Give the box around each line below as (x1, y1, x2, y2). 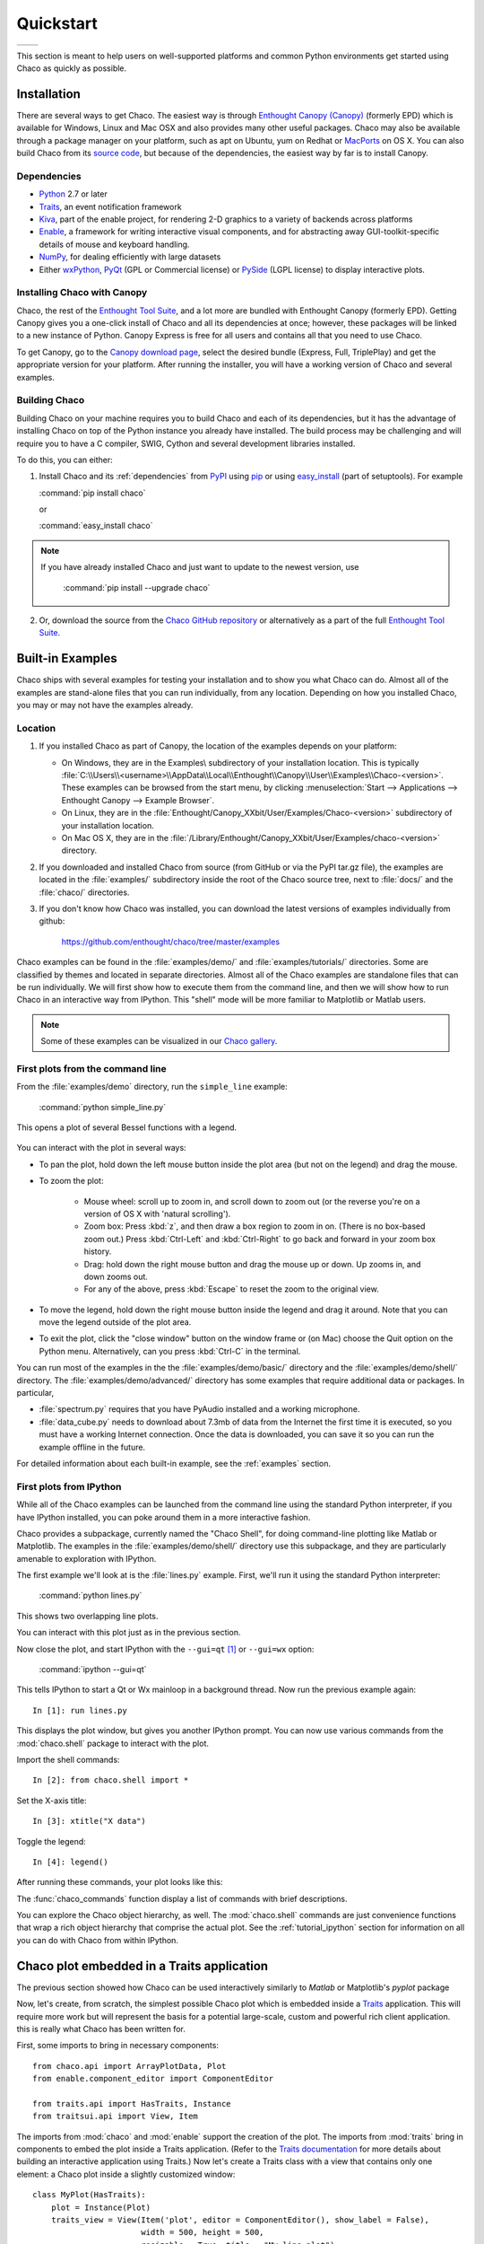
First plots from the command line (16, 1062, 168, 1074)
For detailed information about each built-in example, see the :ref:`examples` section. (16, 1458, 332, 1468)
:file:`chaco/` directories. (39, 887, 130, 898)
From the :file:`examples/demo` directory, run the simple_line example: (16, 1082, 289, 1092)
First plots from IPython (16, 1480, 122, 1493)
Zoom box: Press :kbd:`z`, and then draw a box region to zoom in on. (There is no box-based (83, 1221, 426, 1232)
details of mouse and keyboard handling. (39, 239, 190, 250)
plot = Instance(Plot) (50, 2202, 151, 2213)
